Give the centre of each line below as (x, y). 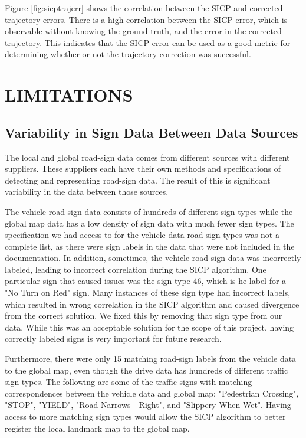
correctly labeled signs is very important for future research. (113, 339)
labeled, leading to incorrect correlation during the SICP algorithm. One (136, 269)
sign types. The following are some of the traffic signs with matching (129, 382)
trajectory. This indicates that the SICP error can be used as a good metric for (148, 42)
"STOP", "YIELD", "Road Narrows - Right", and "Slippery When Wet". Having (148, 405)
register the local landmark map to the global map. (97, 428)
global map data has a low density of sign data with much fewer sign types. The (149, 223)
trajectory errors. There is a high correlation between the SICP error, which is (146, 19)
